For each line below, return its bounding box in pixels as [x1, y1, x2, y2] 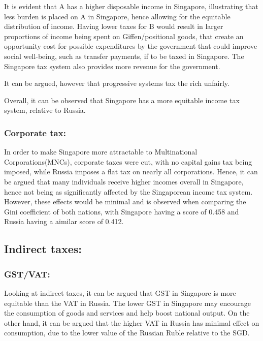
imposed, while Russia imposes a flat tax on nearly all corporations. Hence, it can [4, 166, 258, 177]
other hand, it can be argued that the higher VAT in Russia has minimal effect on [4, 317, 259, 328]
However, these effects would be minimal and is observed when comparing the [4, 196, 246, 207]
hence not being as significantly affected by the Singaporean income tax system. [4, 186, 253, 197]
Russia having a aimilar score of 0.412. [4, 216, 124, 227]
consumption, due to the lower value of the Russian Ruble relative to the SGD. [4, 327, 250, 338]
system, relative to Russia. [4, 105, 86, 115]
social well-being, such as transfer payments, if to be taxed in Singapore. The [4, 50, 244, 61]
